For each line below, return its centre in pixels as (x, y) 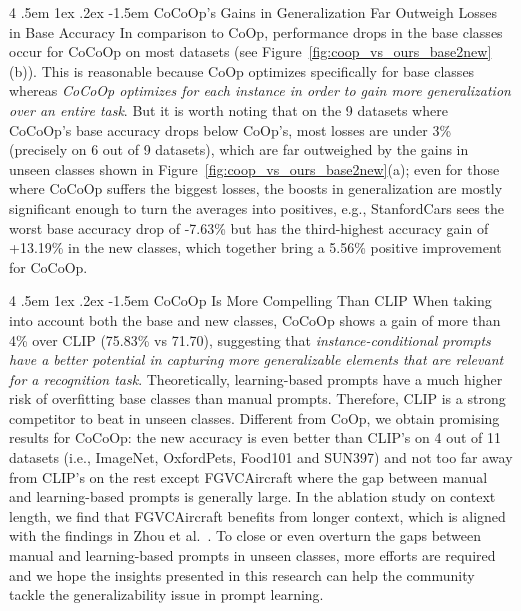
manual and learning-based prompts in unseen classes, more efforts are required (252, 555)
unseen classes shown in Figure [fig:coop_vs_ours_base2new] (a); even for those (254, 168)
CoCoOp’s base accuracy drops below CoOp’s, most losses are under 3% (230, 129)
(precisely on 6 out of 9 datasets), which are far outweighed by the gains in (239, 149)
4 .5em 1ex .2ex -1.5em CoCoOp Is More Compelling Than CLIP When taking (250, 300)
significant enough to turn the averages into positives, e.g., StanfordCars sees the (256, 207)
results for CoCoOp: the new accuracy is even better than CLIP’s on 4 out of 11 (255, 437)
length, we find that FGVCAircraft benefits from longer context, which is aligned (257, 515)
